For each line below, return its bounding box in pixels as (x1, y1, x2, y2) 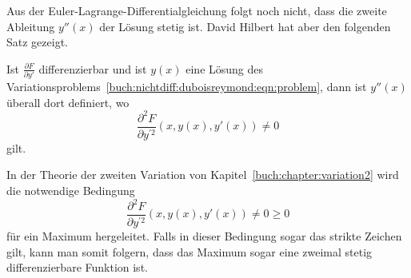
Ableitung (6, 18, 55, 34)
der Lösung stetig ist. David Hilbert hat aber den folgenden (99, 18, 391, 34)
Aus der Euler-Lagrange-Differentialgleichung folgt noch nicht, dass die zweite (6, 2, 387, 18)
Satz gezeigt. (6, 34, 68, 50)
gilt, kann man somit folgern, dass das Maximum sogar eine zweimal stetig (6, 243, 373, 260)
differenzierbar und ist (38, 60, 147, 77)
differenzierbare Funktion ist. (6, 259, 148, 276)
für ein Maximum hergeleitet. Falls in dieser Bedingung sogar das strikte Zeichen (6, 227, 402, 244)
